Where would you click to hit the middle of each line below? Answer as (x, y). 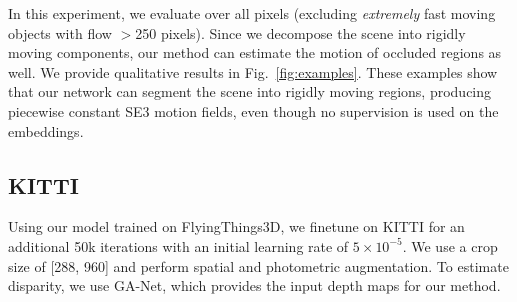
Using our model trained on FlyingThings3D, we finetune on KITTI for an (236, 226)
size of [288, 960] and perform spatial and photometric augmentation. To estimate (258, 265)
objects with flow (60, 32)
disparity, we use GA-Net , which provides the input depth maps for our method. (254, 285)
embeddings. (46, 130)
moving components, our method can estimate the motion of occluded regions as (255, 52)
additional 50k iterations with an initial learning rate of (178, 245)
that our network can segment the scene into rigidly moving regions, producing (250, 91)
